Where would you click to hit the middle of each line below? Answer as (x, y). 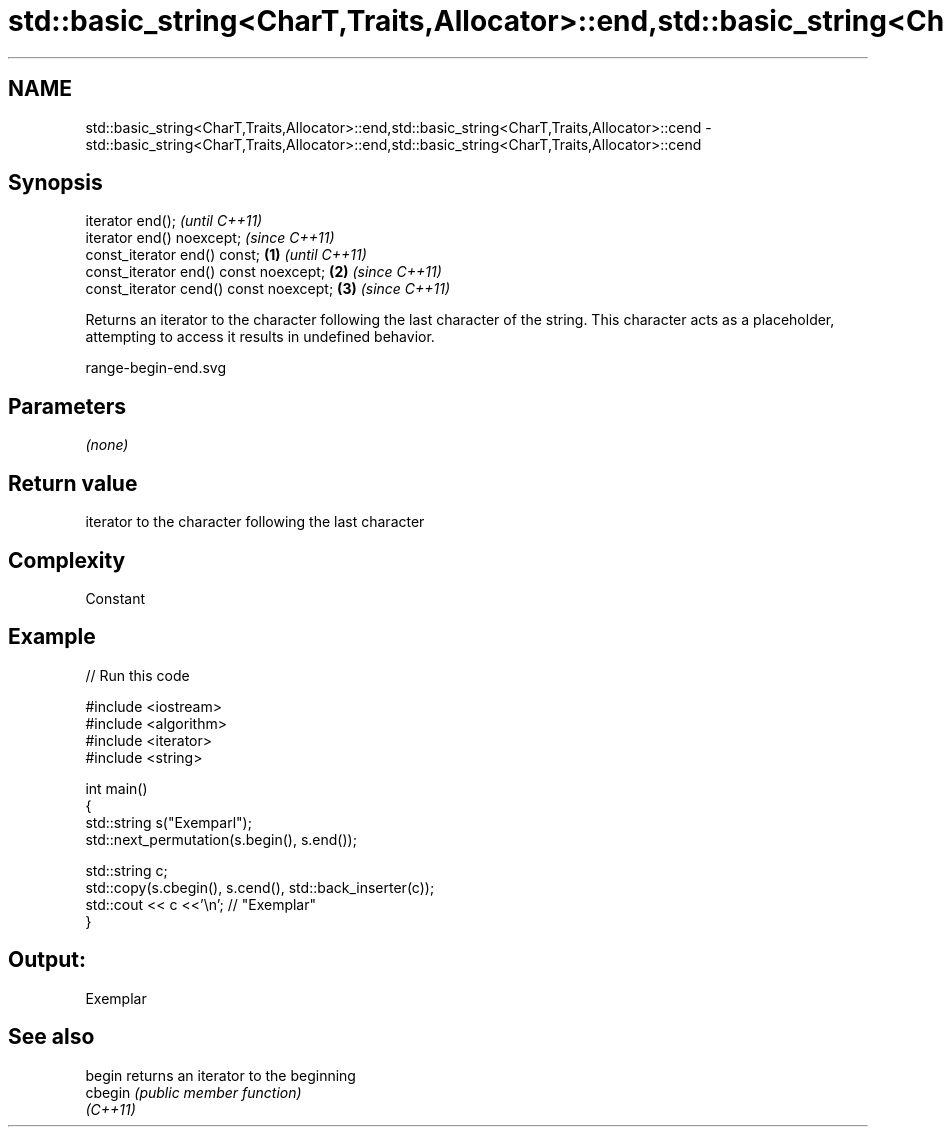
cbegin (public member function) (193, 1092)
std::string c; (126, 870)
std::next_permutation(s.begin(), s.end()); (221, 839)
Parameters (67, 406)
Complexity (67, 560)
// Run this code (137, 675)
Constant (115, 598)
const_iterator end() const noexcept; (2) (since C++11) (263, 272)
